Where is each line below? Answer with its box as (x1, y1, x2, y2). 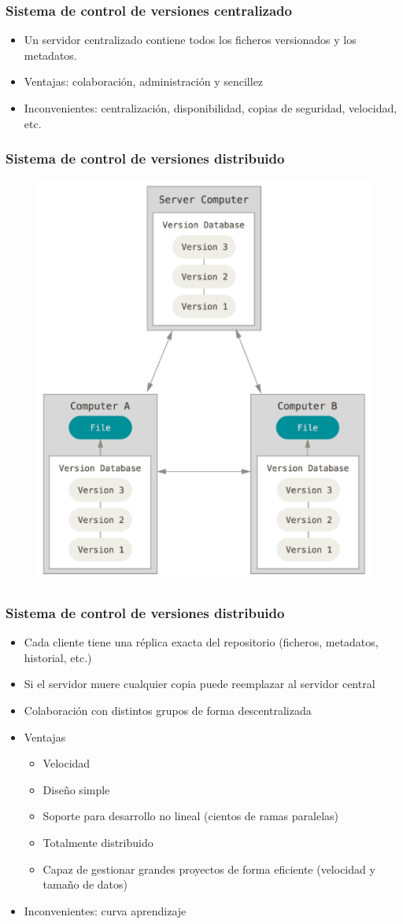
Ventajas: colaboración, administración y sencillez (24, 73, 264, 90)
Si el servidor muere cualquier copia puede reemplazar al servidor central (24, 676, 375, 692)
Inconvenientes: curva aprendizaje (24, 902, 187, 918)
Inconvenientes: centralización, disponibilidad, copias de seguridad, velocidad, (24, 100, 397, 116)
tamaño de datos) (43, 876, 128, 893)
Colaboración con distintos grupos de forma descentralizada (24, 701, 312, 718)
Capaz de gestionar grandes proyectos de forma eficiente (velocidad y (43, 860, 375, 877)
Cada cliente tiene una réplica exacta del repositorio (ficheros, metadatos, (24, 634, 379, 650)
